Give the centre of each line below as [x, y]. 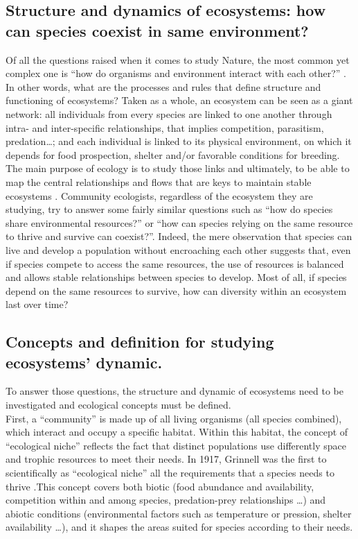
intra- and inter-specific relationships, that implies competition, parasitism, [165, 127]
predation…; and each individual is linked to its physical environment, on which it [179, 141]
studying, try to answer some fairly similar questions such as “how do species [169, 209]
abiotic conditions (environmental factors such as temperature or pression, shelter [179, 513]
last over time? [37, 304]
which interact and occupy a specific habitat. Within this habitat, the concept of [177, 432]
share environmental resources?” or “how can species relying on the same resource [179, 222]
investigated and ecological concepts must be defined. [118, 405]
